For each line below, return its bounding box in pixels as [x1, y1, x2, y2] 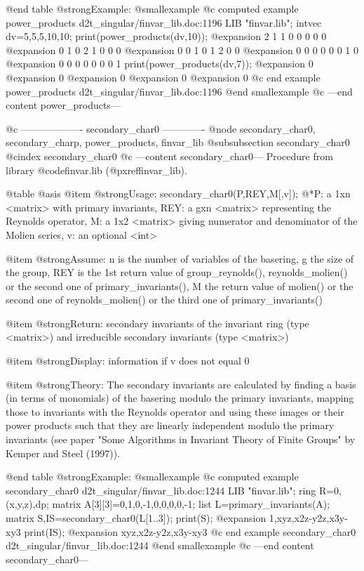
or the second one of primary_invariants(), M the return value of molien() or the [6, 278, 353, 293]
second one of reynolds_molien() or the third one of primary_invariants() [6, 292, 323, 307]
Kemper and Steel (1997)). [6, 445, 120, 460]
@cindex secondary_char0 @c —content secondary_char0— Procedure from [6, 148, 333, 163]
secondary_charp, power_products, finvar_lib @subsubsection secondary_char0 [6, 135, 350, 150]
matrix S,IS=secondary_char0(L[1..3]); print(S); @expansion [6, 511, 267, 525]
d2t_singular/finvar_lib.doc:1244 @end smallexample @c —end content [6, 538, 314, 553]
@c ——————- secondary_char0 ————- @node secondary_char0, [6, 121, 316, 136]
